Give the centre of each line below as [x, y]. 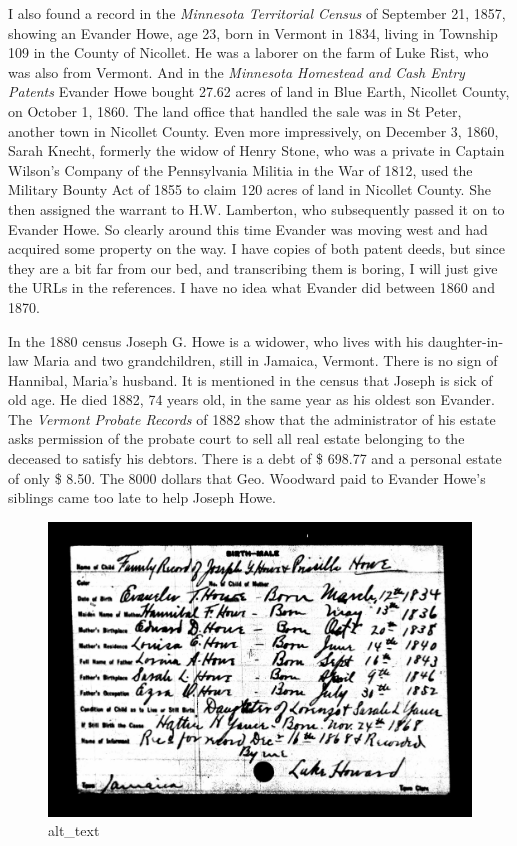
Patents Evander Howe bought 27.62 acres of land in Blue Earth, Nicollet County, [259, 91]
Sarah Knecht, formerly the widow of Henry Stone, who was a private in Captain [256, 150]
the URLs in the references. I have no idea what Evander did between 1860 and [251, 287]
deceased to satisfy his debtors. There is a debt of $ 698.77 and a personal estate [255, 458]
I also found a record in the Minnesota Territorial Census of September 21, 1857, [257, 13]
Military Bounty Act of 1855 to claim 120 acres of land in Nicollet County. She [249, 189]
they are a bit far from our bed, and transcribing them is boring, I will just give [253, 267]
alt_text [74, 830]
